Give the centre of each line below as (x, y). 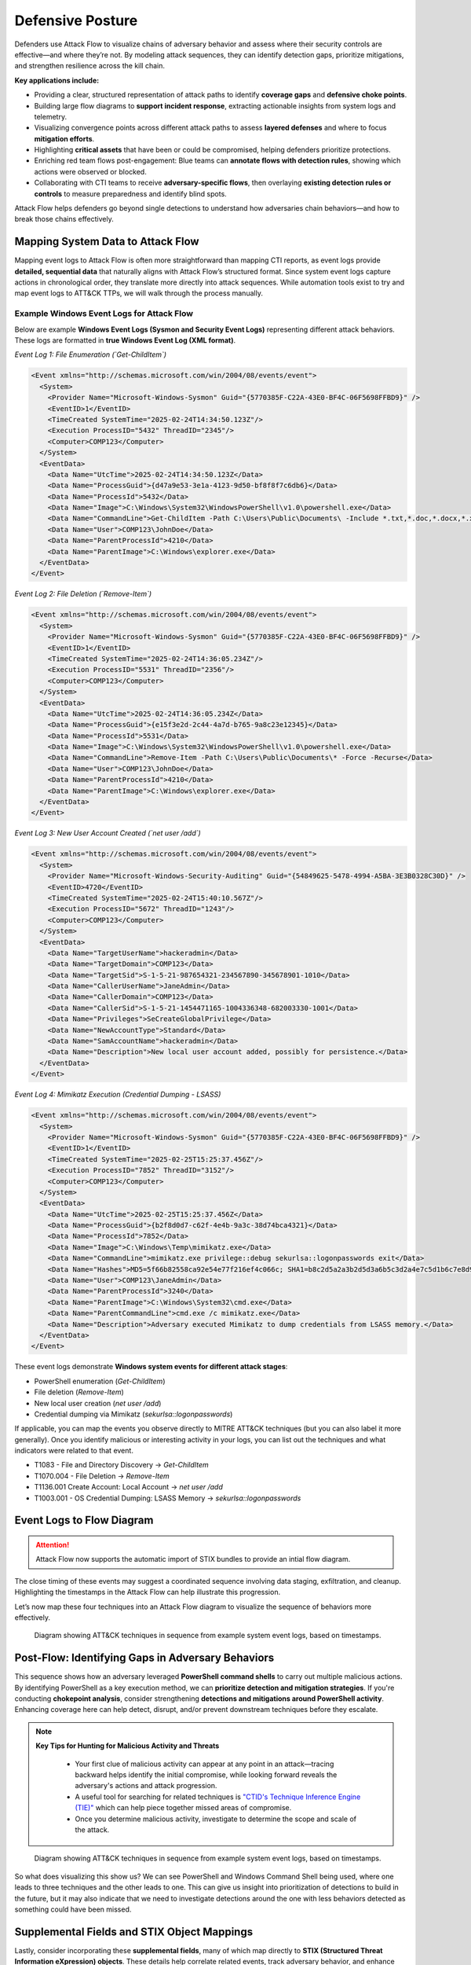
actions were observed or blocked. (90, 171)
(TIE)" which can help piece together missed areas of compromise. (183, 1808)
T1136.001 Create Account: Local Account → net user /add (129, 1487)
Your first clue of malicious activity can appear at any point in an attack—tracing (204, 1764)
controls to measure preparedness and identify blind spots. (130, 193)
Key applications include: (57, 80)
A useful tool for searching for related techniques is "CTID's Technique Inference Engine (218, 1797)
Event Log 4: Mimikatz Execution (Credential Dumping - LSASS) (118, 1095)
